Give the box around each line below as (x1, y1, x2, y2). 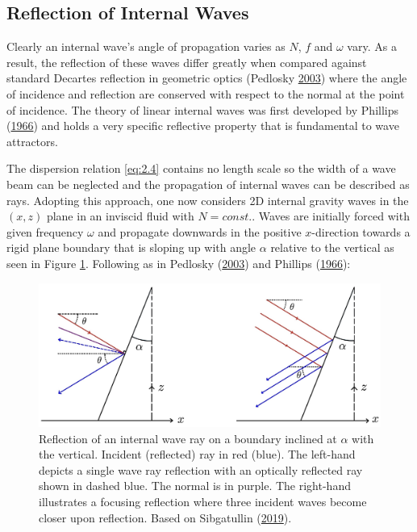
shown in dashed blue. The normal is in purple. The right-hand (39, 477, 351, 494)
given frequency (6, 223, 84, 240)
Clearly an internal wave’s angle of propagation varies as (6, 38, 286, 55)
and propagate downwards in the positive (98, 223, 302, 240)
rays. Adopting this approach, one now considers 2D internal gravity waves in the (6, 191, 409, 208)
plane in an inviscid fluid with (46, 207, 194, 224)
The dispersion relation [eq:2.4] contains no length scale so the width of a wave (6, 160, 396, 177)
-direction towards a (311, 223, 411, 240)
